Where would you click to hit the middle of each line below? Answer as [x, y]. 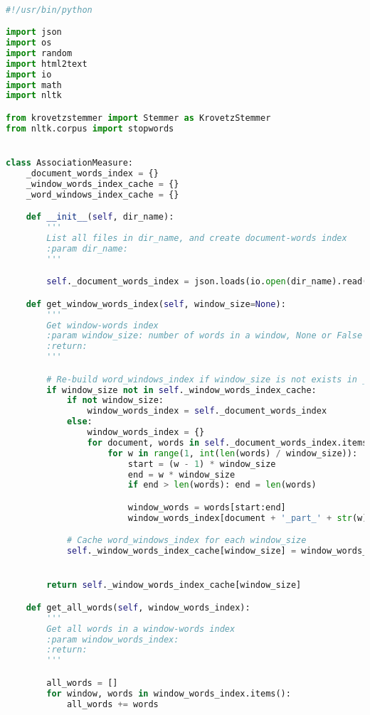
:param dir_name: [87, 248]
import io [29, 74]
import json [34, 32]
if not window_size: [115, 400]
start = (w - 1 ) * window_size [202, 464]
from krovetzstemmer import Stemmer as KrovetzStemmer [138, 118]
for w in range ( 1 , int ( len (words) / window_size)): [233, 453]
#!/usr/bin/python [49, 10]
